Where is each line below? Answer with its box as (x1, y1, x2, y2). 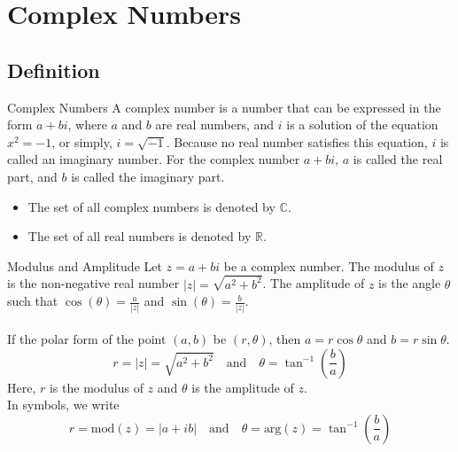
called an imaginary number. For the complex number (7, 150, 300, 168)
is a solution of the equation (286, 115, 439, 134)
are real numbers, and (155, 115, 275, 134)
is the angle (378, 274, 441, 292)
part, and (7, 167, 58, 185)
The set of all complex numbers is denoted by (27, 197, 276, 215)
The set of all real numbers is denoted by (27, 227, 252, 245)
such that (7, 292, 58, 310)
